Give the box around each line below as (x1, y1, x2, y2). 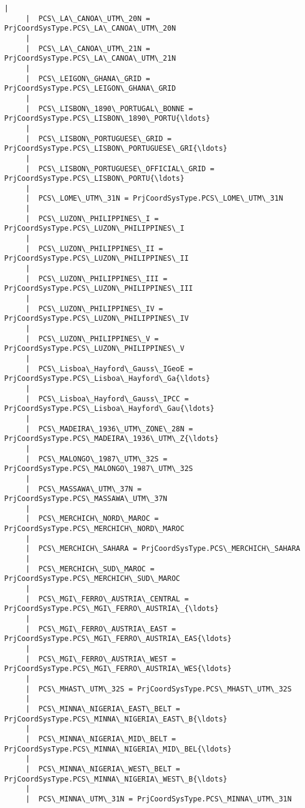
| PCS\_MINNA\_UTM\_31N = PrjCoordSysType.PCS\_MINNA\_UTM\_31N (25, 794, 292, 803)
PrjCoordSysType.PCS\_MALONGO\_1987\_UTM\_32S (4, 464, 193, 473)
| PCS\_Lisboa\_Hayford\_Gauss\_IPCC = (25, 394, 189, 403)
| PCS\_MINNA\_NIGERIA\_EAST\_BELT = (25, 704, 180, 713)
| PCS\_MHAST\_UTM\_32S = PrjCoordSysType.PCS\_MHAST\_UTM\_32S (25, 684, 292, 693)
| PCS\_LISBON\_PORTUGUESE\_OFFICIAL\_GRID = (25, 164, 215, 173)
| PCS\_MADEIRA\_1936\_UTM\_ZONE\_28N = (25, 424, 193, 433)
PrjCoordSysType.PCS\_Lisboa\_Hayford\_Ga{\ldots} (4, 374, 210, 383)
